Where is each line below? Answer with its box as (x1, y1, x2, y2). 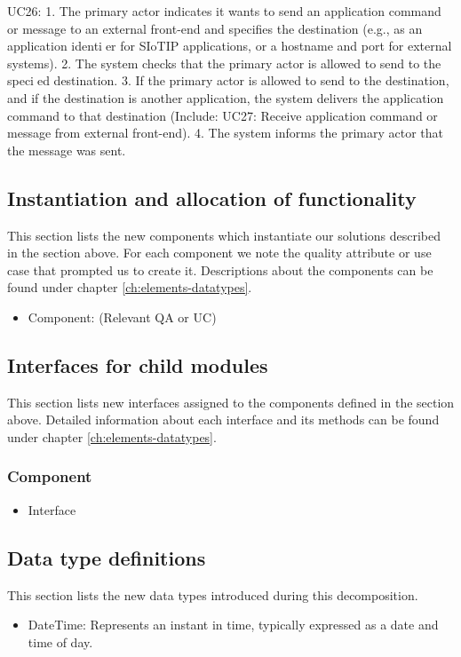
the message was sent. (7, 140, 126, 159)
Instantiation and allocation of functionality (7, 184, 417, 211)
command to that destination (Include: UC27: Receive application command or (7, 106, 438, 124)
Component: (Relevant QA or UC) (28, 307, 217, 326)
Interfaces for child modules (7, 351, 268, 378)
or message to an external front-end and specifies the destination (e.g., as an (7, 19, 423, 37)
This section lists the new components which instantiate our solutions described (7, 226, 441, 244)
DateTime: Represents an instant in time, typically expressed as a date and (28, 615, 439, 634)
